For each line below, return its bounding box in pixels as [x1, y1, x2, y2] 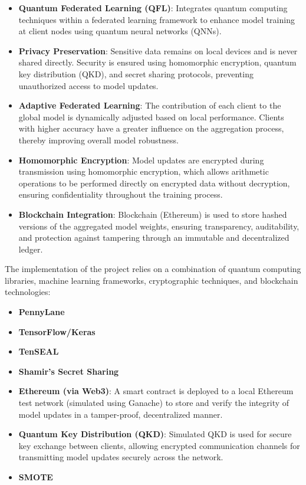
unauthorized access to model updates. [18, 79, 159, 91]
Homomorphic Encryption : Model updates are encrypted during [18, 153, 264, 166]
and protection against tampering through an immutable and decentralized [18, 231, 289, 244]
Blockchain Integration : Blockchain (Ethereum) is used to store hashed [18, 208, 287, 220]
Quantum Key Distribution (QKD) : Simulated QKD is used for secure [18, 428, 292, 440]
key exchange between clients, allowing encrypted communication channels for [18, 439, 300, 451]
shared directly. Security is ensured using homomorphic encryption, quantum [18, 56, 297, 68]
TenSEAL [18, 345, 59, 358]
